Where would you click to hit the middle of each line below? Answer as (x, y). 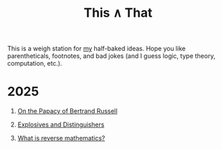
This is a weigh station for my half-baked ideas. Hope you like (97, 49)
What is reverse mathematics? (61, 139)
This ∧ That (118, 13)
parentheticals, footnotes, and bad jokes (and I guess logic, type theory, (111, 56)
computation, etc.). (35, 64)
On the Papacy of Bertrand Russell (67, 111)
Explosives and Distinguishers (61, 125)
